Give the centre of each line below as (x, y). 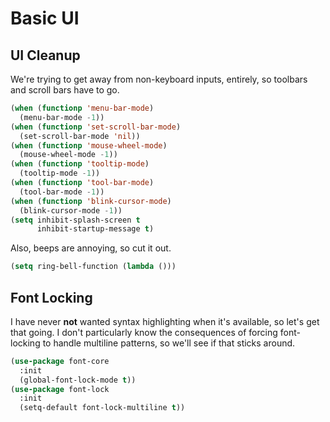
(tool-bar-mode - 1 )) (62, 192)
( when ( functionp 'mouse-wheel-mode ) (89, 145)
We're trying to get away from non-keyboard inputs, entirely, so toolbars (159, 79)
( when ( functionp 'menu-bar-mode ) (82, 108)
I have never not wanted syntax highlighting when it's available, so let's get (165, 321)
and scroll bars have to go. (65, 90)
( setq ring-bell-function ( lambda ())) (93, 267)
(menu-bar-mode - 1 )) (62, 117)
